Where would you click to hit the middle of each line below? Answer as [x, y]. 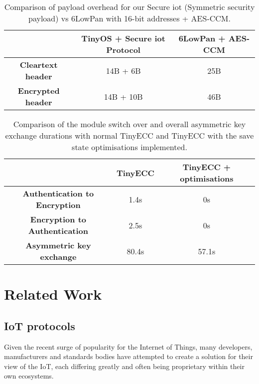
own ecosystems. [29, 376]
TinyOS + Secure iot [123, 38]
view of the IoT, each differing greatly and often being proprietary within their [124, 366]
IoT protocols [40, 325]
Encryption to [58, 219]
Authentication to [58, 193]
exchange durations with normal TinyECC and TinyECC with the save [129, 135]
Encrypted [39, 91]
